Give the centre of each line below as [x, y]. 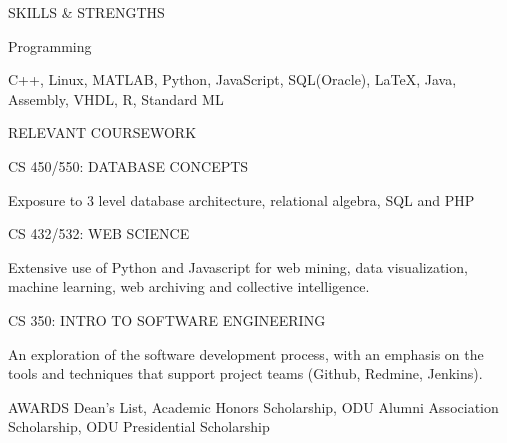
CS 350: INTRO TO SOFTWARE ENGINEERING [167, 319]
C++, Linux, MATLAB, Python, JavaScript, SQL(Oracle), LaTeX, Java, [232, 79]
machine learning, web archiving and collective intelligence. [189, 286]
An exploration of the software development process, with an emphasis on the [246, 353]
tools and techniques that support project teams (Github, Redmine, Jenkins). [245, 373]
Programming [50, 45]
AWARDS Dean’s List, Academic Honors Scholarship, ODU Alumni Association [253, 406]
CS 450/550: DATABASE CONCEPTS [128, 165]
